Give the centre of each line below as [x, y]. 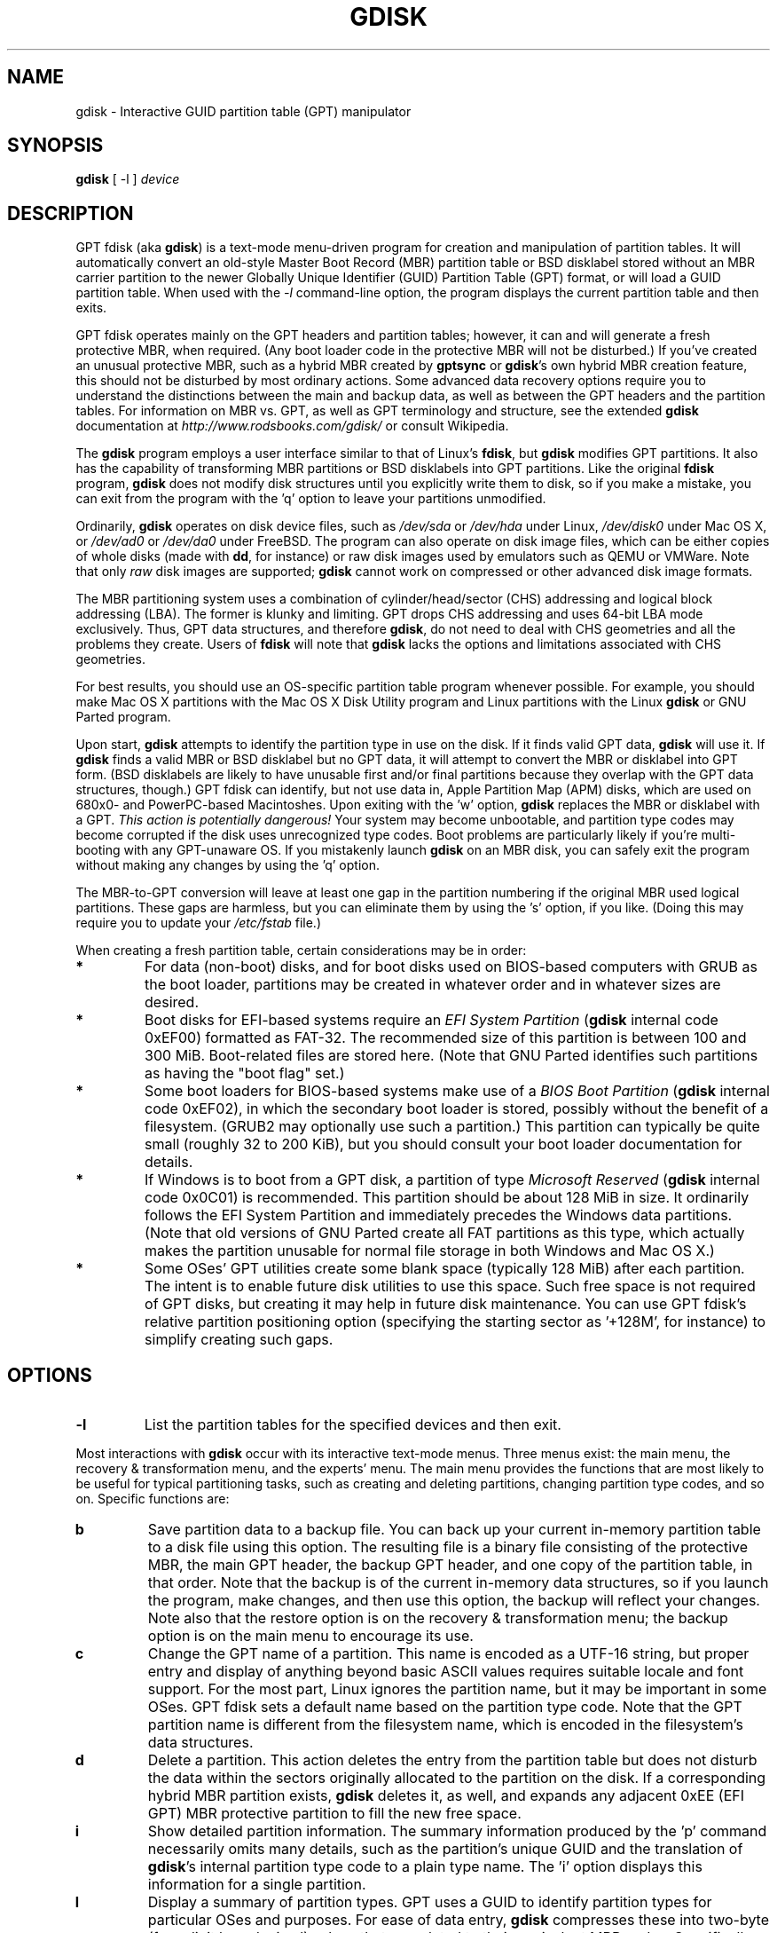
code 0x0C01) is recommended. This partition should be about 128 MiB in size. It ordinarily [447, 1198]
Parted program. [123, 717]
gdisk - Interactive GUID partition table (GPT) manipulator [243, 111]
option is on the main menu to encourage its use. [310, 1636]
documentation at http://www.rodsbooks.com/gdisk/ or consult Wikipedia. [292, 426]
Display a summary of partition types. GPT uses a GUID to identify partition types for [430, 1902]
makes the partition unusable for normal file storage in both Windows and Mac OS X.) [430, 1251]
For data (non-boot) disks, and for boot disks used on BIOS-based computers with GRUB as [451, 967]
